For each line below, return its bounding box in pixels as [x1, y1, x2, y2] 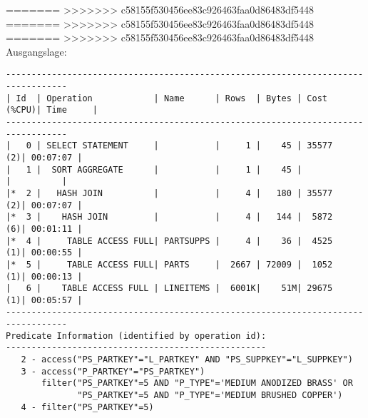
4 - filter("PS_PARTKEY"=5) [21, 402, 154, 412]
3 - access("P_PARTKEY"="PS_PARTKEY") [21, 366, 205, 377]
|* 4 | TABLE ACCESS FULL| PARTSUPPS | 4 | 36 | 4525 [6, 235, 333, 246]
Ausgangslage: [6, 44, 67, 58]
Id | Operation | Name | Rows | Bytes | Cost [16, 93, 328, 103]
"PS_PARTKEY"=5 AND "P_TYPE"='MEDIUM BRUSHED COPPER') [77, 390, 343, 401]
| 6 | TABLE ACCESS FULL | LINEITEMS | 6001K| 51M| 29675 [6, 283, 333, 294]
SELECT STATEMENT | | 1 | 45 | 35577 [46, 141, 333, 151]
